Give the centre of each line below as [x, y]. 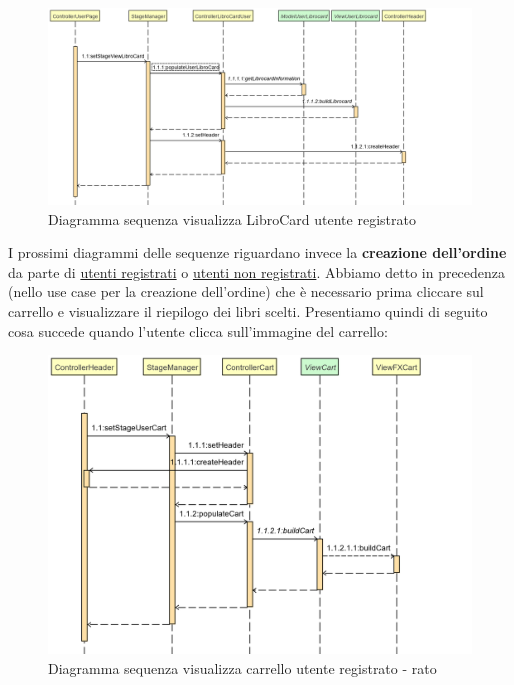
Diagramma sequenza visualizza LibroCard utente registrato [232, 218]
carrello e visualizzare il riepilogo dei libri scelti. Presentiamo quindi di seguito [248, 311]
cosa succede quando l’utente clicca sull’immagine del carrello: [198, 330]
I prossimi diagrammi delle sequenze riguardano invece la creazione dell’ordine [257, 252]
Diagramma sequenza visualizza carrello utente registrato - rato [242, 667]
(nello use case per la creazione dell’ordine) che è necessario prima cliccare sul [246, 291]
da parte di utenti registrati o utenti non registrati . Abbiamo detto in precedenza [257, 271]
